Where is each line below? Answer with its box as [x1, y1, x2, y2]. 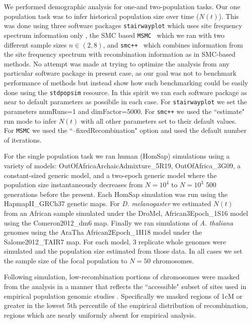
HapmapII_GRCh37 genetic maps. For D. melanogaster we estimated [4, 198, 211, 209]
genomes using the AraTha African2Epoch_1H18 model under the [4, 227, 202, 237]
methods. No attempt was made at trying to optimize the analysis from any [4, 58, 230, 68]
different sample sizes [4, 39, 67, 49]
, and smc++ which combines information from [103, 39, 243, 49]
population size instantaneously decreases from [4, 179, 143, 190]
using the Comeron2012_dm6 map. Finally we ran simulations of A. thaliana [4, 217, 234, 227]
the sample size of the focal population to [4, 255, 127, 265]
